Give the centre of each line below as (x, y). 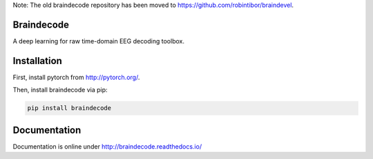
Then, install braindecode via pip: (60, 90)
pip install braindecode (69, 108)
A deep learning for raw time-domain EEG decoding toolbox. (98, 41)
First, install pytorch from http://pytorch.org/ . (76, 77)
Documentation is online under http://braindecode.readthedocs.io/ (107, 146)
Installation (37, 61)
